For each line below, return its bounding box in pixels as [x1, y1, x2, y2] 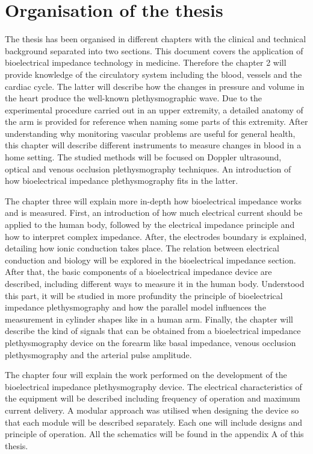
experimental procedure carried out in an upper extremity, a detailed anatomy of [5, 103, 303, 116]
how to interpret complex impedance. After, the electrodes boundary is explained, [5, 230, 307, 242]
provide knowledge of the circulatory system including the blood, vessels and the [5, 68, 302, 80]
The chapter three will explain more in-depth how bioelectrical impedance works [5, 194, 302, 207]
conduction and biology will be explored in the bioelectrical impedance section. [5, 253, 296, 266]
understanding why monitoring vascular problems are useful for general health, [5, 127, 296, 139]
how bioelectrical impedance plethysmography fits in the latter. [5, 174, 238, 187]
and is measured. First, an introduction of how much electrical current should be [5, 206, 303, 219]
